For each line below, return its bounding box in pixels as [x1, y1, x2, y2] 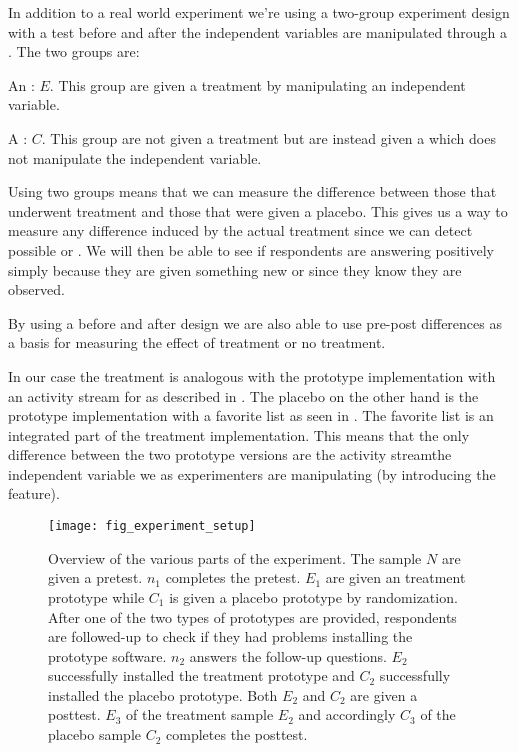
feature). [8, 483, 60, 504]
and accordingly [298, 704, 396, 725]
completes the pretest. [165, 567, 301, 588]
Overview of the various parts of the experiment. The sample [48, 547, 422, 568]
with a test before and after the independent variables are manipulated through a [8, 21, 507, 42]
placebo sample [48, 724, 142, 745]
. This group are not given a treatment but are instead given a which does [41, 127, 496, 148]
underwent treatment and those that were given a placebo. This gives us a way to [8, 200, 508, 221]
